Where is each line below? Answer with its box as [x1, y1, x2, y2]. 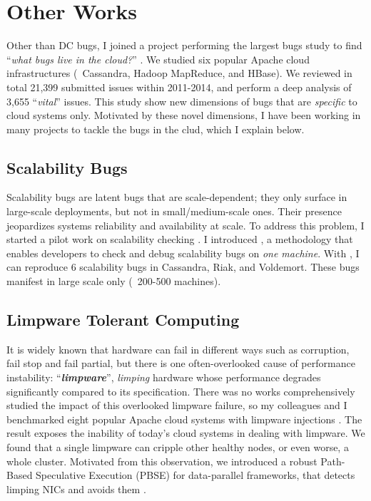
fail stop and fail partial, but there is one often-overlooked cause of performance [6, 356, 355, 371]
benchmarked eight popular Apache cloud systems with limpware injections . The [6, 411, 362, 426]
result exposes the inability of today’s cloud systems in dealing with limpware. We [6, 425, 365, 440]
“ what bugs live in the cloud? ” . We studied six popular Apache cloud [6, 51, 310, 66]
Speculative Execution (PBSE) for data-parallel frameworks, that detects [36, 468, 355, 482]
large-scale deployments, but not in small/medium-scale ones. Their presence [6, 204, 342, 219]
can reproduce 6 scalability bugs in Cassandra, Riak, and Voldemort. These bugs [6, 259, 360, 274]
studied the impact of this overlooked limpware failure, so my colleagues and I [6, 398, 347, 413]
